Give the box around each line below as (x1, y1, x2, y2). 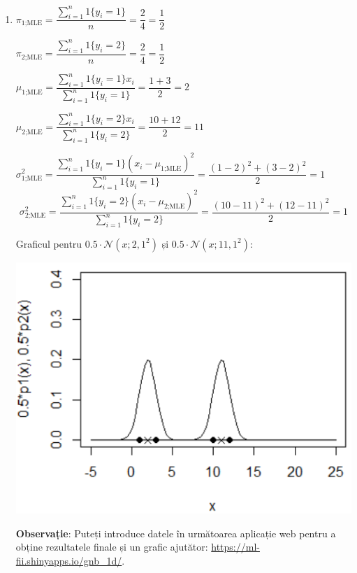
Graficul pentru (15, 236, 82, 250)
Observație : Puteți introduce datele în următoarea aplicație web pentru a (15, 525, 336, 540)
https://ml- (211, 539, 260, 554)
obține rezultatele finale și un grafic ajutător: (15, 539, 208, 554)
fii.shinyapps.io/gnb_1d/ (15, 553, 122, 567)
